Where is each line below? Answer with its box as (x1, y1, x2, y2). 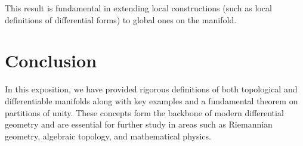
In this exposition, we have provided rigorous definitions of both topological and (5, 83, 298, 95)
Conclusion (5, 48, 97, 73)
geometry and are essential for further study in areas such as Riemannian (5, 118, 273, 131)
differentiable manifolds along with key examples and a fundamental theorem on (5, 94, 298, 107)
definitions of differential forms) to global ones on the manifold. (5, 13, 237, 26)
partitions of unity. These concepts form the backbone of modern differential (5, 106, 284, 119)
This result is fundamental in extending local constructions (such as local (5, 2, 272, 14)
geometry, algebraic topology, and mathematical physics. (5, 129, 211, 142)
